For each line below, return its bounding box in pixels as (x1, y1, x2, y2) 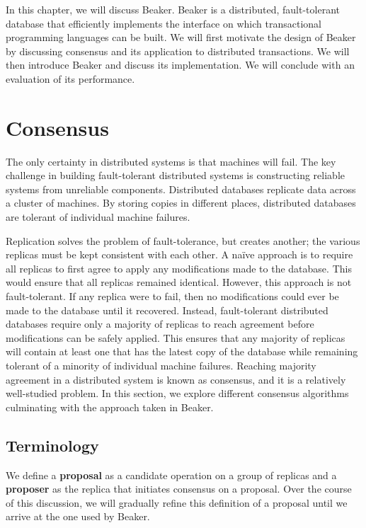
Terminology (6, 434, 99, 456)
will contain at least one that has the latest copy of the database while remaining (6, 344, 358, 359)
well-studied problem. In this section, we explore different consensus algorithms (6, 386, 349, 401)
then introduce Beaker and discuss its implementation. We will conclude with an (6, 57, 355, 72)
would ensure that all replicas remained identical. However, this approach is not (6, 275, 352, 289)
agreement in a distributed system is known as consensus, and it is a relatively (6, 372, 346, 386)
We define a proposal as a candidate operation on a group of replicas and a (6, 467, 337, 482)
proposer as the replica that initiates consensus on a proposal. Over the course (6, 481, 352, 496)
